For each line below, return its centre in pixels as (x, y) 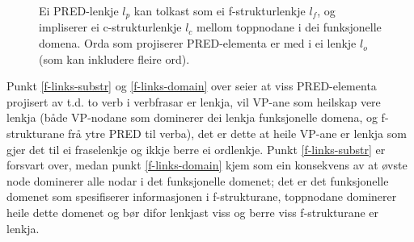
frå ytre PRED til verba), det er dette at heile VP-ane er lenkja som (237, 134)
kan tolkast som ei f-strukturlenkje (220, 10)
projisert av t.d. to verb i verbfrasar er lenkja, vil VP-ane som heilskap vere (194, 101)
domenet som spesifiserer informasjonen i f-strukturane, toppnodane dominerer (202, 196)
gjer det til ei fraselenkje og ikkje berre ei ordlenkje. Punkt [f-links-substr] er (196, 149)
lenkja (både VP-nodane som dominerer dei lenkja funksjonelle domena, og (192, 117)
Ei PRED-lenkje (79, 10)
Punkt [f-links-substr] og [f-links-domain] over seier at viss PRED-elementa (192, 86)
